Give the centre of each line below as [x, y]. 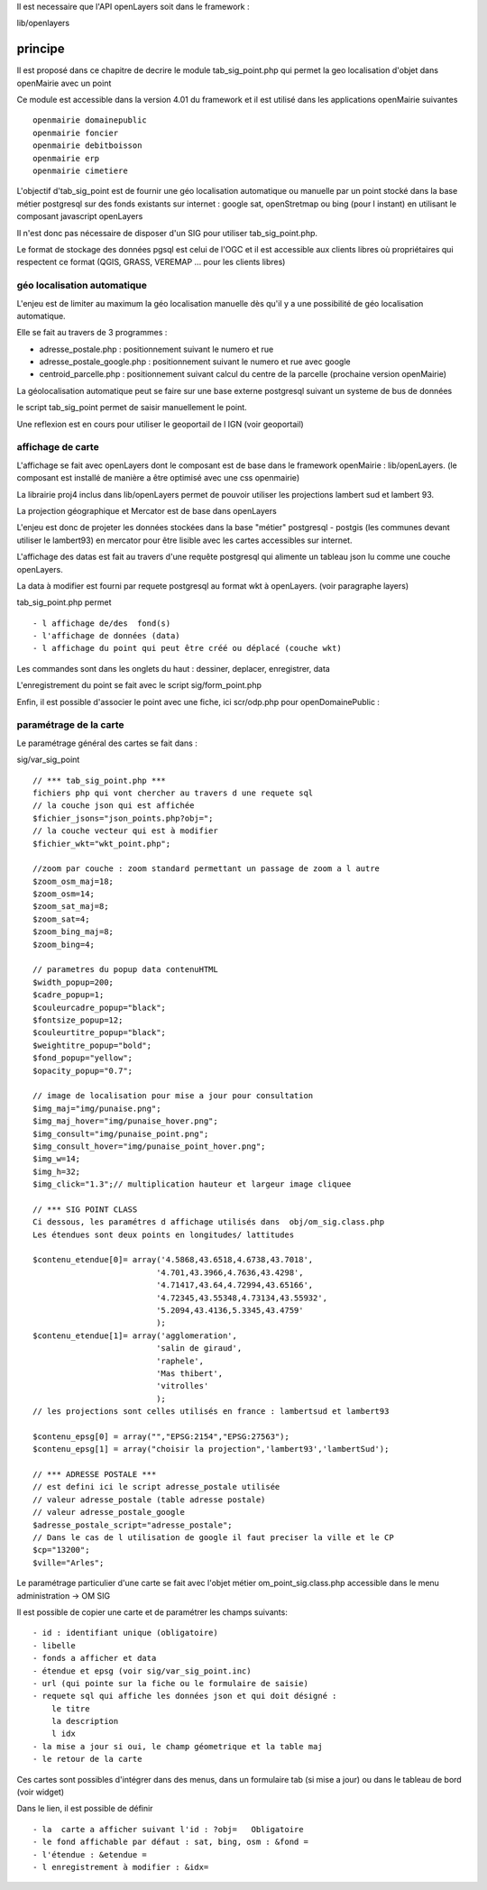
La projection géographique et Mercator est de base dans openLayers [147, 510]
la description [85, 1721]
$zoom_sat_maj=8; [71, 907]
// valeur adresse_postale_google [109, 1512]
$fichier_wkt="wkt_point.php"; [102, 844]
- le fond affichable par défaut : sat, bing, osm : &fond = [170, 1842]
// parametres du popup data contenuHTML [125, 970]
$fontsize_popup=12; [78, 1020]
